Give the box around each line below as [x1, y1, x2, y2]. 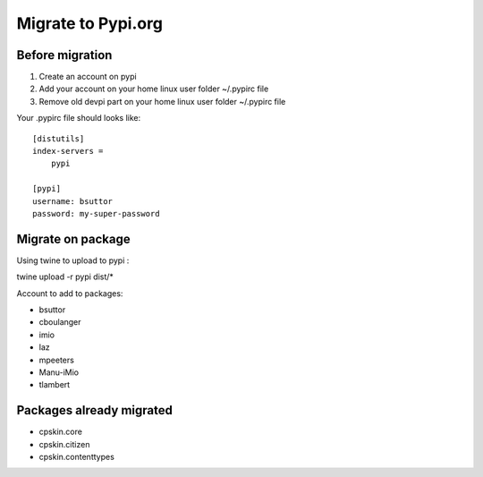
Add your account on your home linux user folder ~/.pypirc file [38, 83, 269, 94]
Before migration [16, 47, 113, 63]
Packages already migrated [16, 403, 174, 418]
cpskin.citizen [38, 439, 90, 449]
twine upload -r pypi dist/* [16, 271, 114, 282]
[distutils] [32, 133, 85, 143]
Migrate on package [16, 231, 131, 246]
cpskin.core [38, 426, 82, 438]
